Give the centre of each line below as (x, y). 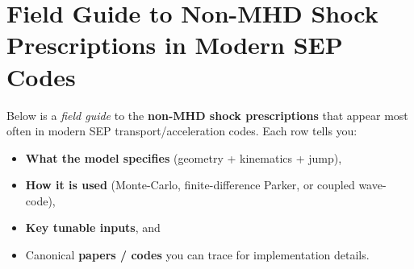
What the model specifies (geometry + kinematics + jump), (184, 157)
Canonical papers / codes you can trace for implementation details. (197, 255)
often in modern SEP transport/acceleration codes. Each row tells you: (182, 131)
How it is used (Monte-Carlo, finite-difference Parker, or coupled (190, 185)
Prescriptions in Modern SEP (175, 45)
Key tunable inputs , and (93, 228)
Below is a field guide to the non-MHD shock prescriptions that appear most (207, 115)
